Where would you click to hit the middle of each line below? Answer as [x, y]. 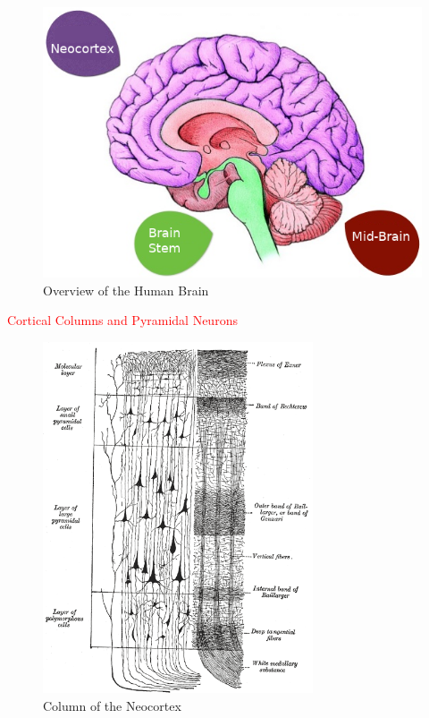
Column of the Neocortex [112, 705]
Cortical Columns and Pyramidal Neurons [122, 320]
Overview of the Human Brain [126, 290]
